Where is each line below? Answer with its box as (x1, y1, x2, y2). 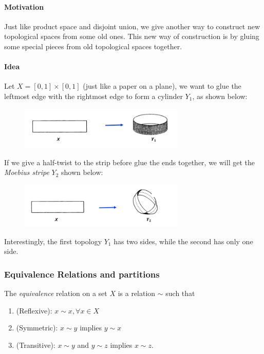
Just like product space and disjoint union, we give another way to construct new (4, 21, 260, 31)
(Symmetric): (16, 322, 58, 333)
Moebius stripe (4, 167, 49, 178)
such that (165, 288, 195, 299)
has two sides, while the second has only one (114, 235, 253, 246)
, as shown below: (192, 90, 248, 101)
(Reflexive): (16, 305, 52, 316)
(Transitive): (16, 339, 55, 350)
